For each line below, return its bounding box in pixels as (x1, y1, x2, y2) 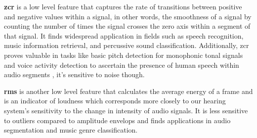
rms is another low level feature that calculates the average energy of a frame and (4, 86, 253, 96)
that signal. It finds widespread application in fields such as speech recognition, (4, 30, 244, 41)
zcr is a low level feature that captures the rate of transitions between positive (4, 1, 242, 11)
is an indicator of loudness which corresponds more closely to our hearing (4, 95, 226, 106)
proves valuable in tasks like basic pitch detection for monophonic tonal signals (4, 49, 243, 60)
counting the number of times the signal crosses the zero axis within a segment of (4, 21, 251, 31)
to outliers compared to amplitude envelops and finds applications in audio (4, 115, 231, 125)
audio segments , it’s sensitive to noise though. (4, 69, 145, 80)
